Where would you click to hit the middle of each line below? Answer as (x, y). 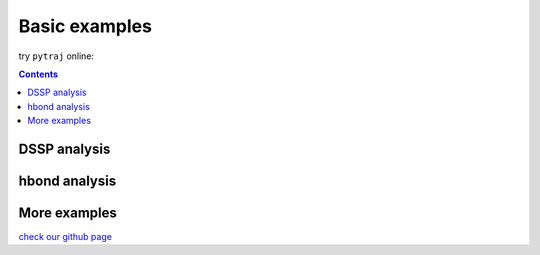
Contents (38, 74)
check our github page (65, 237)
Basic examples (85, 26)
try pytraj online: (56, 56)
